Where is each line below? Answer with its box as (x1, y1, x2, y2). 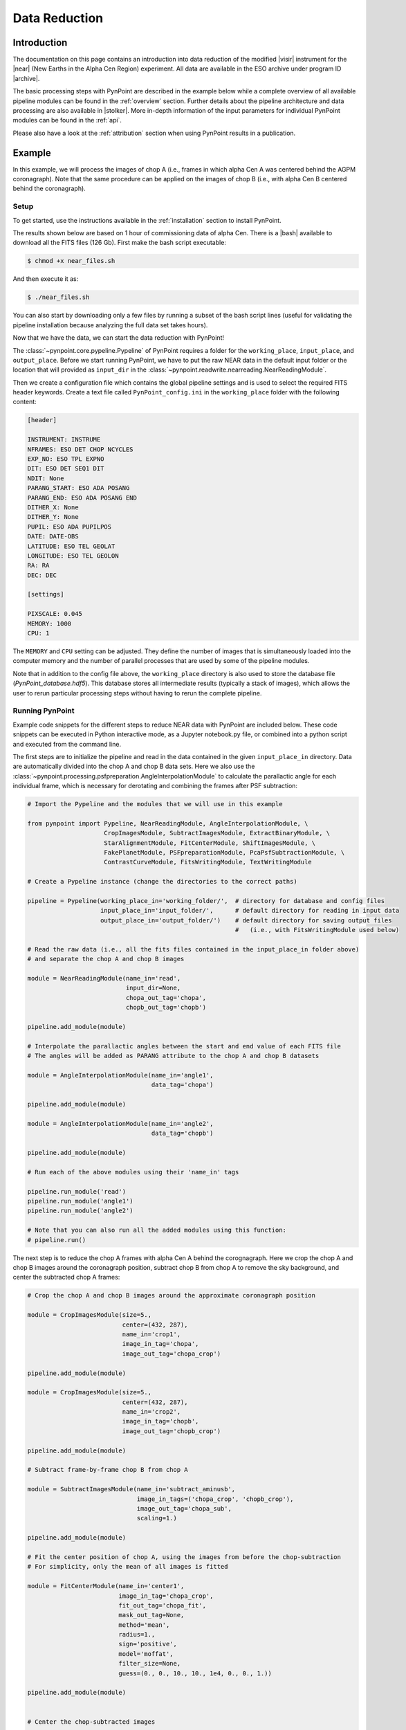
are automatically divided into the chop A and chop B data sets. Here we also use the (12, 762, 255, 771)
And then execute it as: (12, 275, 79, 283)
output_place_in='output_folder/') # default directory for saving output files (100, 916, 392, 924)
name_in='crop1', (122, 1330, 181, 1338)
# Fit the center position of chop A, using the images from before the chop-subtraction (27, 1553, 342, 1560)
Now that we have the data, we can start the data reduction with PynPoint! (12, 334, 225, 342)
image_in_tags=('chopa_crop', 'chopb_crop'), (136, 1495, 294, 1503)
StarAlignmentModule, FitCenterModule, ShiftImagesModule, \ (104, 839, 316, 847)
